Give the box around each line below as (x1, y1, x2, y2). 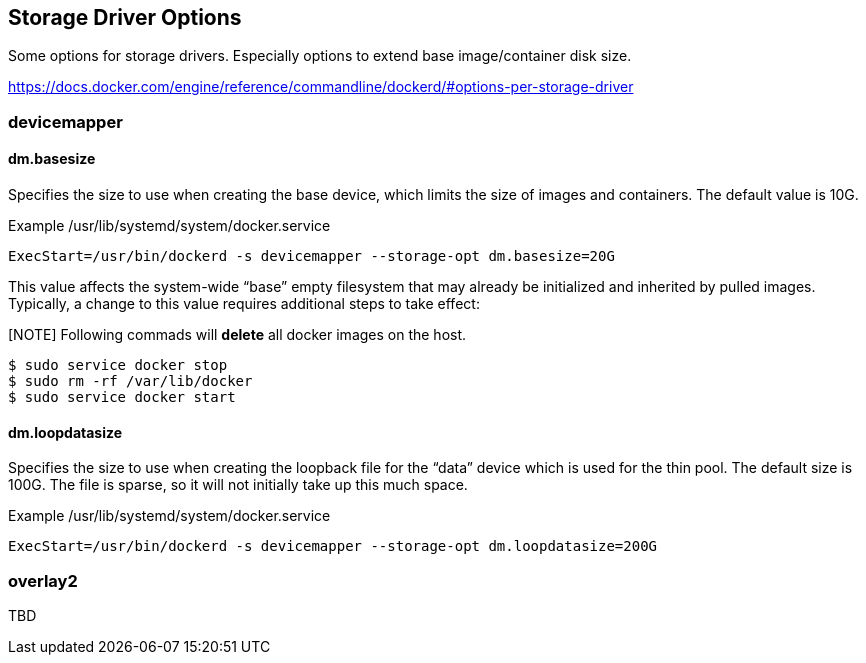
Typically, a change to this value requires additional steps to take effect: (8, 295, 480, 313)
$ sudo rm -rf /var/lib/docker (8, 373, 253, 390)
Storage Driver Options (8, 5, 242, 30)
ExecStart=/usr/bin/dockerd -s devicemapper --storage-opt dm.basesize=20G (8, 248, 615, 265)
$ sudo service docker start (8, 389, 236, 406)
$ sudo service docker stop (8, 357, 228, 374)
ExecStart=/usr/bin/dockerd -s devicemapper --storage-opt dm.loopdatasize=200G (8, 538, 658, 555)
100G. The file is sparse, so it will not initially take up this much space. (8, 476, 468, 494)
